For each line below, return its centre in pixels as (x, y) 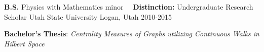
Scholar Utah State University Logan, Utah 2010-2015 (88, 16)
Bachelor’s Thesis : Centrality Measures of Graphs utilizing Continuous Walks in (132, 34)
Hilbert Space (24, 43)
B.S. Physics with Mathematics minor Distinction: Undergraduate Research (129, 7)
